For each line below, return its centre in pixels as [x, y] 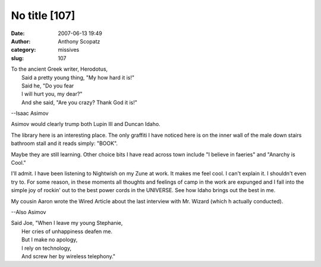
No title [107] [43, 15]
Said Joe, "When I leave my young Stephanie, [67, 223]
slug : [17, 58]
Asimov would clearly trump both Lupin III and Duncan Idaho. [86, 124]
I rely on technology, [46, 248]
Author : [21, 41]
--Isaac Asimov [30, 114]
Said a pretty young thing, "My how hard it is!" [78, 77]
